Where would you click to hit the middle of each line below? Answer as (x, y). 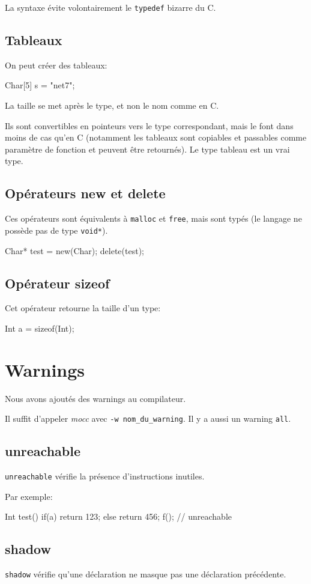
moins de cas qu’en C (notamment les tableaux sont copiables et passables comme (156, 137)
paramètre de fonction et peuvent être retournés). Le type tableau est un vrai (147, 149)
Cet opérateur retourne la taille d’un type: (83, 308)
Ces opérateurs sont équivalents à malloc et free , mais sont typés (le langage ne (153, 218)
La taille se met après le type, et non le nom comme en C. (112, 105)
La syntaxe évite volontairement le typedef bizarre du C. (110, 7)
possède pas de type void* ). (56, 230)
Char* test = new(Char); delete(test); (74, 250)
